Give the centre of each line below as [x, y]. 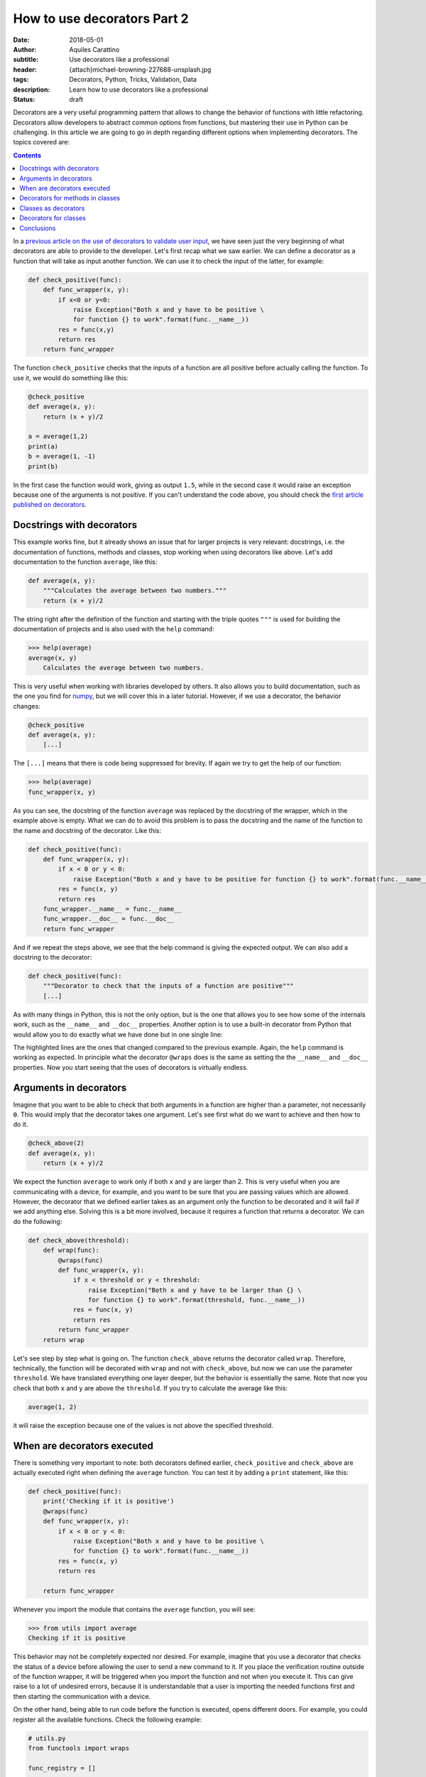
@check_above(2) [56, 1143]
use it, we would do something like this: [71, 377]
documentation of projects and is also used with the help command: [114, 629]
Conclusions [38, 228]
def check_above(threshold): [79, 1240]
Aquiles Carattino [94, 49]
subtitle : [26, 60]
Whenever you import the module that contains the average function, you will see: [134, 1609]
